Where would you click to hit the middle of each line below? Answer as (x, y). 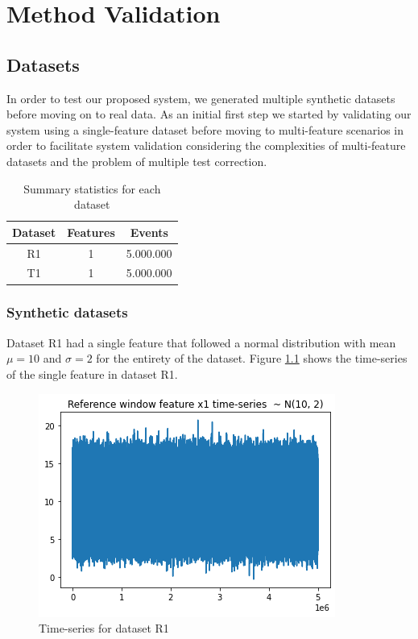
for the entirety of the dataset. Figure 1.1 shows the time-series (252, 358)
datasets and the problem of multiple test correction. (137, 161)
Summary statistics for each (92, 188)
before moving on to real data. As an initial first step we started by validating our (209, 114)
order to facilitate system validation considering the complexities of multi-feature (206, 145)
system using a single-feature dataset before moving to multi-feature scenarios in (205, 129)
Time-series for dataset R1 (104, 628)
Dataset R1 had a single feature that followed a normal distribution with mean (201, 342)
